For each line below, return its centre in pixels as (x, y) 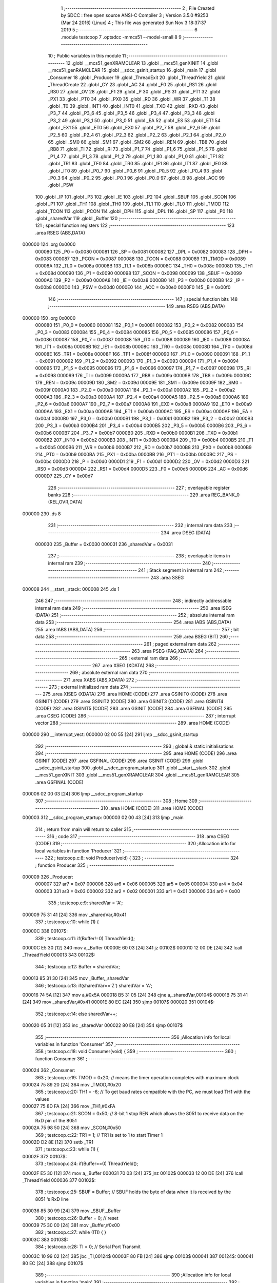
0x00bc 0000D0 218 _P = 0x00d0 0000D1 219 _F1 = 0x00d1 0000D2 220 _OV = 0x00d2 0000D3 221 (142, 461)
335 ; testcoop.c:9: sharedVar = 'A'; (85, 903)
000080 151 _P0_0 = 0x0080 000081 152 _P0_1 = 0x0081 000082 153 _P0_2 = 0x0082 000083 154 (139, 325)
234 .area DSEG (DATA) (186, 532)
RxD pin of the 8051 (56, 1120)
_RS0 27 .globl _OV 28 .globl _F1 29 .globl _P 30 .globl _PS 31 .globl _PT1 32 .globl (134, 92)
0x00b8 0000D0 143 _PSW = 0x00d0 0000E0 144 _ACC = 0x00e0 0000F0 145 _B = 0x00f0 (133, 287)
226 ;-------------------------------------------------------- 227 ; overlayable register (139, 488)
